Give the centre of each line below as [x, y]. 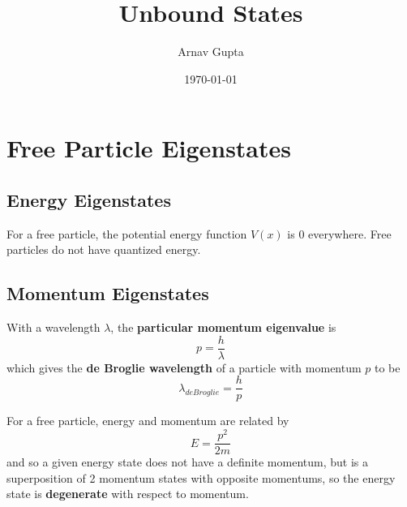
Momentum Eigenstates [108, 293]
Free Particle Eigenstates [149, 148]
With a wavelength [54, 327]
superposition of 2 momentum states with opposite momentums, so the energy [201, 477]
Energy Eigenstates [89, 199]
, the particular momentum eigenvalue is [223, 327]
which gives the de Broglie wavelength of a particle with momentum [184, 367]
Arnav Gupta [211, 52]
